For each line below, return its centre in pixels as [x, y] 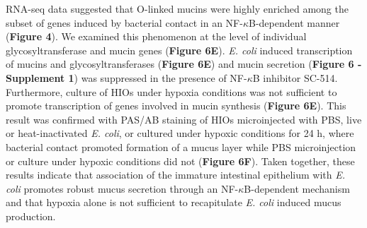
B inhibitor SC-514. [295, 77]
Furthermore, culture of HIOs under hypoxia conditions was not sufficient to [171, 91]
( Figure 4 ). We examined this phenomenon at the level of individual [156, 36]
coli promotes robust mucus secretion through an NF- [122, 188]
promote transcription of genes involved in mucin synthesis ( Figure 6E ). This [176, 106]
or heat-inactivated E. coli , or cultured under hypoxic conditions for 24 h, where [180, 133]
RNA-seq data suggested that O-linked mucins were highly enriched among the [177, 8]
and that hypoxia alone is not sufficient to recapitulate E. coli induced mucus [174, 202]
